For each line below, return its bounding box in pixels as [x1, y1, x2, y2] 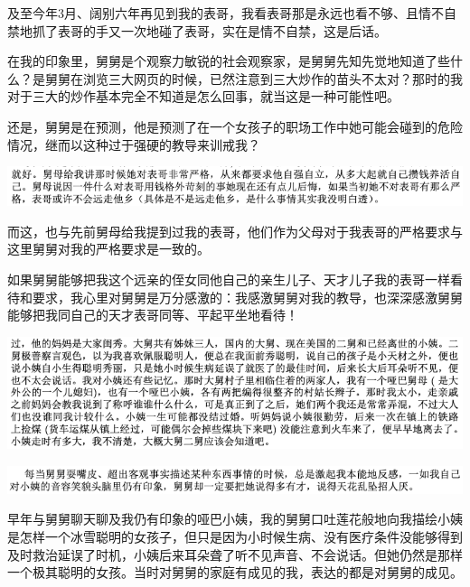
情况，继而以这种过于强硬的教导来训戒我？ [7, 135, 260, 154]
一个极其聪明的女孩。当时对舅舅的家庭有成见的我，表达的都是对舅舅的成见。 [7, 563, 463, 582]
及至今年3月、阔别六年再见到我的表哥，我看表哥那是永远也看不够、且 [7, 4, 418, 22]
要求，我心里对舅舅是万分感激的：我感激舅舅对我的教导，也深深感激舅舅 [32, 287, 463, 306]
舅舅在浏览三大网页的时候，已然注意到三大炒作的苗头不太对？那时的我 [44, 69, 463, 88]
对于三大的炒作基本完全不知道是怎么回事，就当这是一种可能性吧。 [7, 87, 399, 106]
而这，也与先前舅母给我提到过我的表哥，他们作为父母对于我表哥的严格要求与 [7, 221, 463, 240]
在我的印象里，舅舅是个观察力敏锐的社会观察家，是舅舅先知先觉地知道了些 [7, 51, 450, 70]
